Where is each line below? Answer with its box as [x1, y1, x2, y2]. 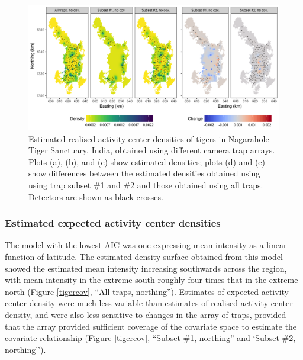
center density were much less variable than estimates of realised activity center [5, 297, 293, 309]
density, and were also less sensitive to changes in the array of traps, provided [5, 308, 286, 320]
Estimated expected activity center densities [5, 216, 221, 230]
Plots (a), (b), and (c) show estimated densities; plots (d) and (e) [28, 155, 266, 168]
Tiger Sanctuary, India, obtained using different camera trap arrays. [28, 144, 275, 156]
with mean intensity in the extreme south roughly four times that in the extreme [5, 274, 298, 286]
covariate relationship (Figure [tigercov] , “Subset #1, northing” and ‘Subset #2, [5, 332, 296, 344]
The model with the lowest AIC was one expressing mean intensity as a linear [5, 239, 287, 251]
